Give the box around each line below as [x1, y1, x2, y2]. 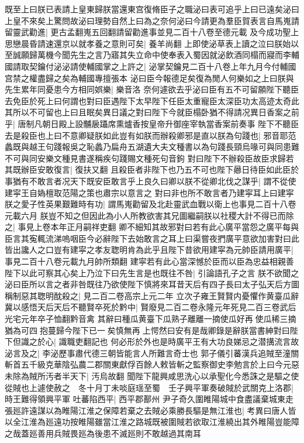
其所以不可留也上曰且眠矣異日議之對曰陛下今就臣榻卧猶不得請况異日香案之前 [5, 106, 299, 118]
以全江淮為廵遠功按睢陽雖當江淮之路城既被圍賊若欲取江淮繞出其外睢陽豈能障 [5, 415, 299, 428]
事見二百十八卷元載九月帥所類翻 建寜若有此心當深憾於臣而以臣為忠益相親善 [5, 255, 294, 267]
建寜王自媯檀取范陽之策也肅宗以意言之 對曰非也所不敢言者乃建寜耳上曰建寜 [5, 186, 294, 198]
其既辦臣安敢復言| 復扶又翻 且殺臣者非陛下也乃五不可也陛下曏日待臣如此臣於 [5, 163, 299, 176]
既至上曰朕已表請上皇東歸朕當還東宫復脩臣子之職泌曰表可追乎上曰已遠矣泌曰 [5, 3, 299, 15]
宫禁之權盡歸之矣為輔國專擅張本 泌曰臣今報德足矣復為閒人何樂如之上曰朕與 [5, 71, 294, 84]
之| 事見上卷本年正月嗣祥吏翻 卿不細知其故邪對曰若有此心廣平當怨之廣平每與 [5, 221, 299, 233]
